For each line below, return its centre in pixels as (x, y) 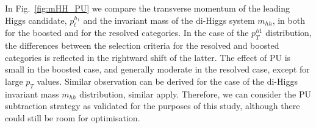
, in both (289, 20)
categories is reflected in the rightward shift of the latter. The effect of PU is (148, 57)
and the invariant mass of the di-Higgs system (169, 20)
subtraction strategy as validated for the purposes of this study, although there (153, 106)
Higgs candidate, (36, 20)
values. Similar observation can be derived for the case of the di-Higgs (167, 81)
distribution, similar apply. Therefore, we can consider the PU (196, 94)
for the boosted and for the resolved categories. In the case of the (127, 33)
